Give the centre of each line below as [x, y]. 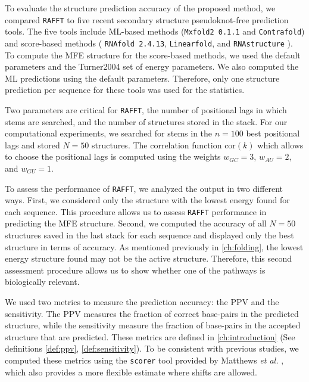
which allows [280, 145]
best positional [273, 133]
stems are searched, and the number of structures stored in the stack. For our [146, 121]
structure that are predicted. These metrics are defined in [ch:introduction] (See [150, 336]
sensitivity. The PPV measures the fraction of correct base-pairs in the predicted [152, 313]
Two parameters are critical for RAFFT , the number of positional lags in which [146, 109]
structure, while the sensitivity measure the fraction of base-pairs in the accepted [153, 325]
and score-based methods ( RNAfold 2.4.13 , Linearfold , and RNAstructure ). [149, 43]
